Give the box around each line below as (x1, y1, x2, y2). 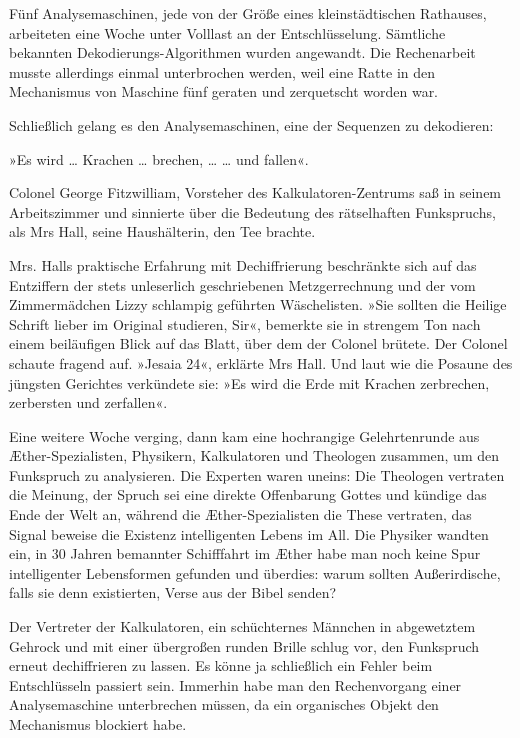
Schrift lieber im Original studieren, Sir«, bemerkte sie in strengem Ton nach (9, 313, 481, 334)
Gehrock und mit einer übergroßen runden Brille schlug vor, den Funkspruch (9, 635, 480, 656)
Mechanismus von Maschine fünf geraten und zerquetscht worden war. (9, 81, 439, 102)
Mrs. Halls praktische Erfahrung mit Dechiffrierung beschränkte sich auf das (9, 254, 477, 275)
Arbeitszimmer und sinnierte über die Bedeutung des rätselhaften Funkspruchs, (9, 201, 496, 222)
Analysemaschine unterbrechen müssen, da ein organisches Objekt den (9, 694, 439, 715)
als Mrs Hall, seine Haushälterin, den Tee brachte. (9, 221, 316, 242)
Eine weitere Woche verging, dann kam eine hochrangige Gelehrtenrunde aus (9, 425, 480, 446)
